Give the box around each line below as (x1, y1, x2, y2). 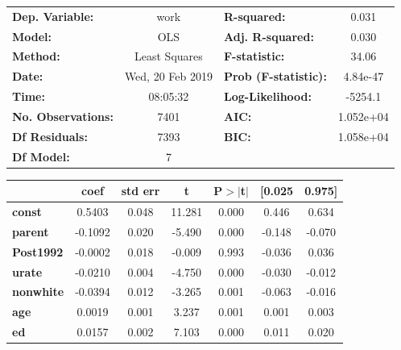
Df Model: (12, 148, 70, 165)
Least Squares (134, 48, 203, 65)
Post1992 (12, 243, 64, 260)
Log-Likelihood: (223, 88, 312, 105)
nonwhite (12, 283, 64, 300)
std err (121, 182, 160, 199)
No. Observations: (12, 107, 114, 124)
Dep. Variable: (12, 7, 94, 24)
